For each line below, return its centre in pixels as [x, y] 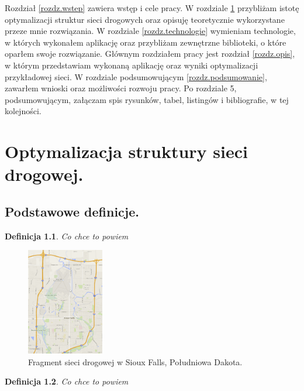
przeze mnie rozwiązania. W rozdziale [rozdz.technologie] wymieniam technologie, [150, 31]
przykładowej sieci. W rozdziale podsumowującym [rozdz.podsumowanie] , [136, 76]
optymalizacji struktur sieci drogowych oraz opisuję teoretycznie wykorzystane [145, 19]
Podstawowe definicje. [72, 211]
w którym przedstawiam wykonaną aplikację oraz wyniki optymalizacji [132, 65]
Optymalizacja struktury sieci [126, 151]
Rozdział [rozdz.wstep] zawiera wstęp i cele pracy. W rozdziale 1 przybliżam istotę [152, 8]
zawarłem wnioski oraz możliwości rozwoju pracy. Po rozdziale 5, [121, 88]
